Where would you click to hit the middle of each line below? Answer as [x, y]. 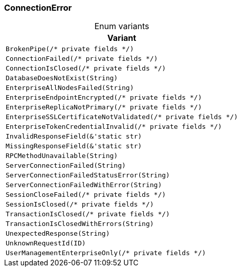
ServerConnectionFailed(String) [66, 166]
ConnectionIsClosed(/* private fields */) [86, 69]
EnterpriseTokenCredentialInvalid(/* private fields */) [114, 127]
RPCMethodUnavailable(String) [62, 156]
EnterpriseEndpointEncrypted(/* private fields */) [104, 98]
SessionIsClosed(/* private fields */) [80, 205]
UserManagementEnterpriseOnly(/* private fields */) [106, 253]
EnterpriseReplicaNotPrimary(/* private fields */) [104, 107]
